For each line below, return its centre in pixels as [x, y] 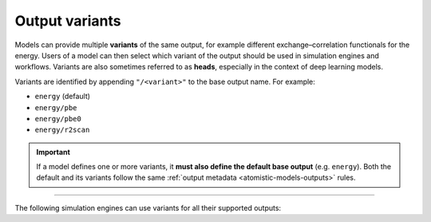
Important [53, 152]
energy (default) [63, 97]
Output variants [68, 21]
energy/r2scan [62, 130]
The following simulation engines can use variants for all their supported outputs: [148, 208]
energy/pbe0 [58, 119]
